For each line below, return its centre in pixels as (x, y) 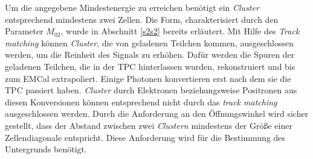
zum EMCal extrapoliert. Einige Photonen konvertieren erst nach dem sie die (148, 78)
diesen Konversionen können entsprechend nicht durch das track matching (141, 101)
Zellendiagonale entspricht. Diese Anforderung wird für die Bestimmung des (145, 137)
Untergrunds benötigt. (46, 149)
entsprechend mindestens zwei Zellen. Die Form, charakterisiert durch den (142, 19)
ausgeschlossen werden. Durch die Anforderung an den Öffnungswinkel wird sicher (157, 114)
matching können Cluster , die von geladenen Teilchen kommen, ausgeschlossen (149, 42)
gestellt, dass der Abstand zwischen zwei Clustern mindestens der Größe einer (149, 125)
